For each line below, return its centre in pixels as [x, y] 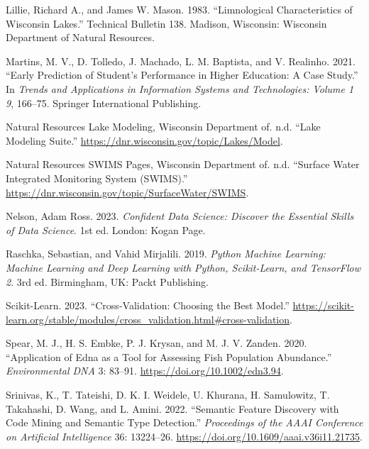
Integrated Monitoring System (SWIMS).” [97, 178]
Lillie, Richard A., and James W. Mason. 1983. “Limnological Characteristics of [179, 9]
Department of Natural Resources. [80, 37]
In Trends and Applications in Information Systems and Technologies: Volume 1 [180, 88]
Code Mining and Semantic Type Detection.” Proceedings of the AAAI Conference [184, 422]
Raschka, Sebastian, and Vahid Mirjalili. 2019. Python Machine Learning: [166, 254]
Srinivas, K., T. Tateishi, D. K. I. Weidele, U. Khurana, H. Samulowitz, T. [168, 395]
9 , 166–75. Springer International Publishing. [104, 102]
